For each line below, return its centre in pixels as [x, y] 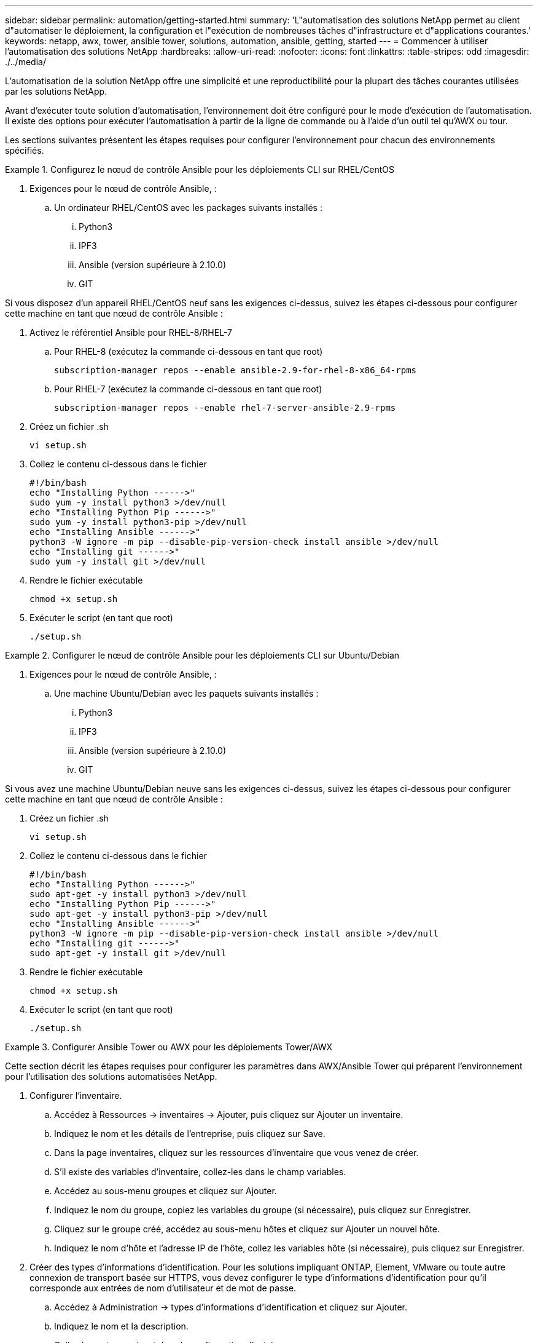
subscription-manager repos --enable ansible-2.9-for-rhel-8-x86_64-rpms [236, 370]
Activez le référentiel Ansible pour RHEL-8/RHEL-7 [131, 332]
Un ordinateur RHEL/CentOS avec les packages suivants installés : [188, 208]
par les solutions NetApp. [56, 91]
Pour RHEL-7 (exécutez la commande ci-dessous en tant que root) [188, 389]
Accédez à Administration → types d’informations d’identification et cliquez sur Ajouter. [231, 1307]
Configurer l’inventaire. [76, 1095]
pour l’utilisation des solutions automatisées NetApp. [111, 1076]
